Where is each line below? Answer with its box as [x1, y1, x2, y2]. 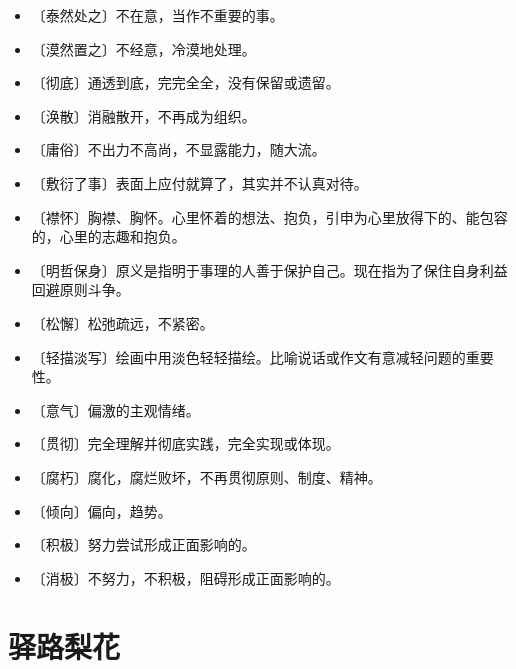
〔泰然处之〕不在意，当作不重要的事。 [31, 5, 284, 25]
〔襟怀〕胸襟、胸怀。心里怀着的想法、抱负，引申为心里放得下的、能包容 [31, 206, 508, 227]
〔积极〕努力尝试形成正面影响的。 [31, 534, 256, 555]
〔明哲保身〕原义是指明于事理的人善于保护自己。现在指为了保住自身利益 [31, 259, 508, 280]
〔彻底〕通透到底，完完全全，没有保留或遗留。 [31, 72, 340, 93]
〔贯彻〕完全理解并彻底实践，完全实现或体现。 [31, 433, 340, 454]
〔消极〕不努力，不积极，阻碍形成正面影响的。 [31, 567, 340, 588]
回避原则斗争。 [31, 279, 130, 300]
